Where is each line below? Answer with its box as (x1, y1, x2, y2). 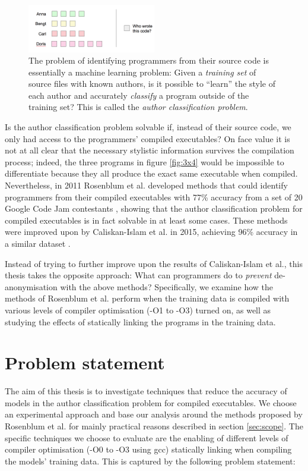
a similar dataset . (5, 237, 71, 249)
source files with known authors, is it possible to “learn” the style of (28, 77, 275, 90)
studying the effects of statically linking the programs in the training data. (5, 315, 276, 328)
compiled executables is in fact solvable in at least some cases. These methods (5, 213, 288, 226)
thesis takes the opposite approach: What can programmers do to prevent (5, 269, 272, 281)
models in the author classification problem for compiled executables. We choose (5, 396, 297, 409)
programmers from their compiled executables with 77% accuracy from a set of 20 (5, 190, 303, 203)
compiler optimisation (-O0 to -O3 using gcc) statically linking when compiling (5, 443, 292, 456)
